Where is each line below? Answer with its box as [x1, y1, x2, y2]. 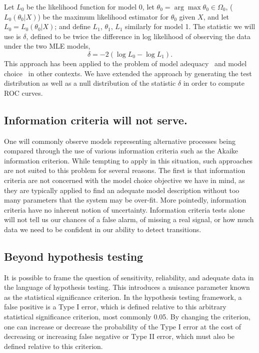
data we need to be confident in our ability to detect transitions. [4, 224, 201, 234]
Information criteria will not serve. [4, 112, 187, 127]
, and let [203, 11, 229, 22]
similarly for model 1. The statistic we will [125, 21, 255, 32]
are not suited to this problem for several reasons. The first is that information [4, 165, 245, 175]
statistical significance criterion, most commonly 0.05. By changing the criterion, [4, 311, 250, 322]
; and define [54, 21, 90, 32]
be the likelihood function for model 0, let [26, 2, 154, 12]
